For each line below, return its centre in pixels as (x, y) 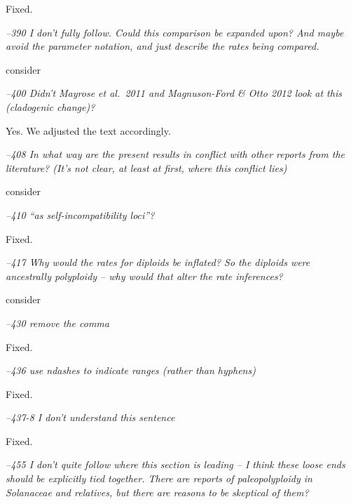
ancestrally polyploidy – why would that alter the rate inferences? (144, 276)
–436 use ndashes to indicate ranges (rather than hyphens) (131, 370)
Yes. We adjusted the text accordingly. (88, 130)
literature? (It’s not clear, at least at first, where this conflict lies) (146, 167)
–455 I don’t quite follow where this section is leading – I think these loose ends (175, 464)
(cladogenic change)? (50, 106)
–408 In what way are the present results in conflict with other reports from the (175, 154)
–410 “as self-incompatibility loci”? (80, 214)
